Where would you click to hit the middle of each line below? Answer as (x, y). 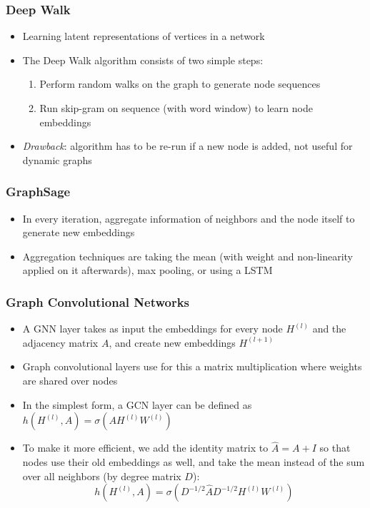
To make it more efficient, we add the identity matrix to (145, 448)
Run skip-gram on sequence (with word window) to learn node (176, 108)
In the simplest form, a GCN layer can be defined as (137, 404)
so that (335, 448)
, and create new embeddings (172, 342)
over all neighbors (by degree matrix (102, 476)
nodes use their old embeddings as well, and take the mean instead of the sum (194, 461)
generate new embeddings (79, 232)
